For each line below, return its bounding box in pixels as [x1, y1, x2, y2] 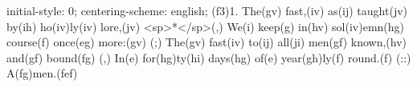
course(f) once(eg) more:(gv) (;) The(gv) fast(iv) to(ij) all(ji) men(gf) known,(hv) [6, 34, 407, 50]
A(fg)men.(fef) [6, 65, 78, 81]
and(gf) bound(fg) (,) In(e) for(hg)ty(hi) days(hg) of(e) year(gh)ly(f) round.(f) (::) [6, 49, 411, 65]
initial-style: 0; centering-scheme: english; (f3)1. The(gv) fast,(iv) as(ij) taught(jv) [6, 2, 408, 18]
